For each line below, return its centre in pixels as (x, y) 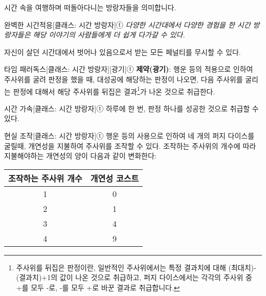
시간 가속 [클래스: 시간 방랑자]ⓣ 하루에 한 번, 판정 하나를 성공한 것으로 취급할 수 (131, 108)
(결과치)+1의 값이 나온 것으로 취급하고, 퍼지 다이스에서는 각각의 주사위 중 (134, 277)
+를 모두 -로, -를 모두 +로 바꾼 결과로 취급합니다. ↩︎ (98, 287)
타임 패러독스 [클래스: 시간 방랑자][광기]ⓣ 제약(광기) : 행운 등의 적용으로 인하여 (129, 69)
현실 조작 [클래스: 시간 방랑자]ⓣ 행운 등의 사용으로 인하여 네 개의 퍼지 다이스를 (129, 135)
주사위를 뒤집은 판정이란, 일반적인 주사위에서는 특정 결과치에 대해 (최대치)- (136, 267)
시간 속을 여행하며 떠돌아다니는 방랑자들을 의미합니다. (90, 7)
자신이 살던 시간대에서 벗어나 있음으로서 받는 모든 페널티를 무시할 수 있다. (123, 52)
